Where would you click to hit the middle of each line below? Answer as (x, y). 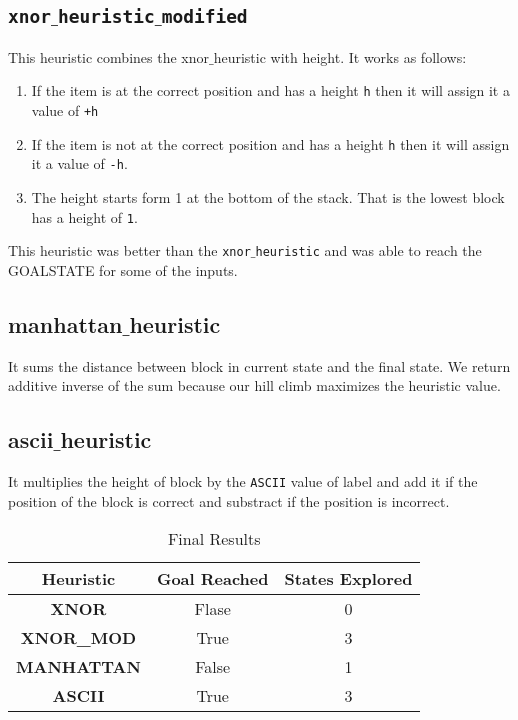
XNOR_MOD (78, 638)
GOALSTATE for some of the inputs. (123, 269)
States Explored (348, 579)
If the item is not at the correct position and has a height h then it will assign (270, 143)
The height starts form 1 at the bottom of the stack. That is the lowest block (268, 197)
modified (204, 17)
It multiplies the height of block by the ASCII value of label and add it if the (243, 481)
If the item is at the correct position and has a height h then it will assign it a (270, 90)
